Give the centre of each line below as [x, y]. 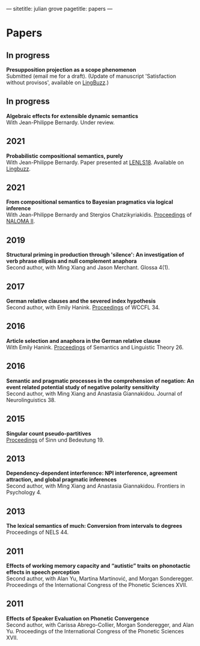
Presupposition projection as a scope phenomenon [71, 70]
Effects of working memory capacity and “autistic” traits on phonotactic [98, 565]
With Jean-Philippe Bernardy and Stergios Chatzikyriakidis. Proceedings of [99, 215]
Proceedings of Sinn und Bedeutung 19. [55, 440]
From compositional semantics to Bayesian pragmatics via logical [90, 202]
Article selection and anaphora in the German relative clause [83, 340]
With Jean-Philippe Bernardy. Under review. [61, 122]
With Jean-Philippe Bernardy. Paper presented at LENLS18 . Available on [95, 162]
